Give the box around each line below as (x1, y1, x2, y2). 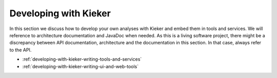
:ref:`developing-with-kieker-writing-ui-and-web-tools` (22, 63, 138, 69)
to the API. (9, 46, 32, 53)
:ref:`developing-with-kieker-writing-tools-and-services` (22, 56, 142, 62)
